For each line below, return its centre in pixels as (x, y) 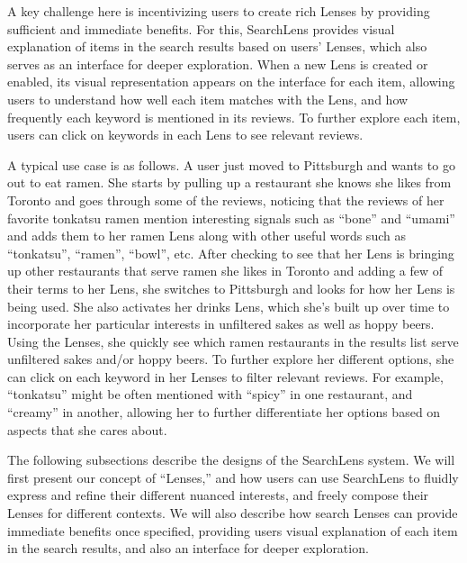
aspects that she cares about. (87, 429)
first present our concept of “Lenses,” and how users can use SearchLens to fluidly (233, 477)
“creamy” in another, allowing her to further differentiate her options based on (224, 412)
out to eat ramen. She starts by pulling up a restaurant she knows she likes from (229, 182)
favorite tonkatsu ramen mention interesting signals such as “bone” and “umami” (231, 218)
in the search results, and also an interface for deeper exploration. (188, 548)
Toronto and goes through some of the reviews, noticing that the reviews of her (226, 200)
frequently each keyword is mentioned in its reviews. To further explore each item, (234, 117)
